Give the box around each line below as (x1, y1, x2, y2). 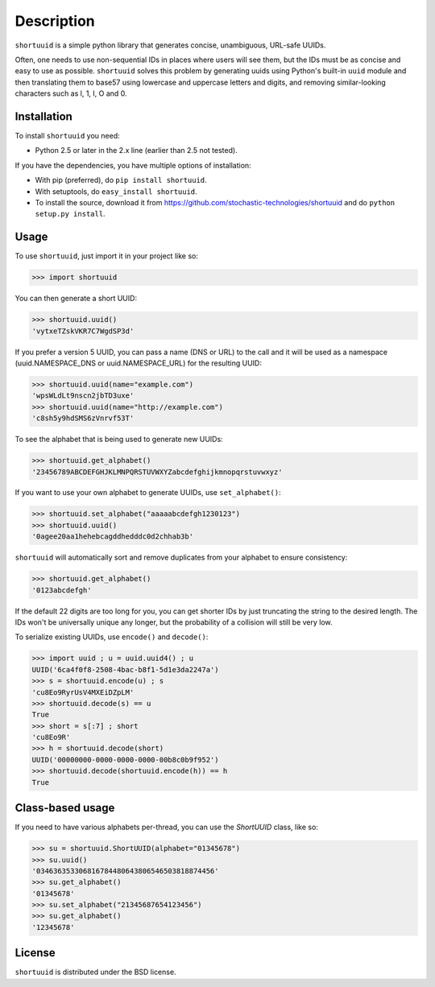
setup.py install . (35, 209, 106, 219)
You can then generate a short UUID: (14, 294, 137, 304)
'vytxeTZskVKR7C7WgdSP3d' (31, 326, 135, 336)
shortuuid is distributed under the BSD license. (14, 967, 176, 977)
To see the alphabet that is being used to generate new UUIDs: (14, 435, 223, 444)
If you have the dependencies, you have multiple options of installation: (14, 160, 251, 170)
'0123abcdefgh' (31, 585, 92, 595)
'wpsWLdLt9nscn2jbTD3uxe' (31, 391, 135, 400)
